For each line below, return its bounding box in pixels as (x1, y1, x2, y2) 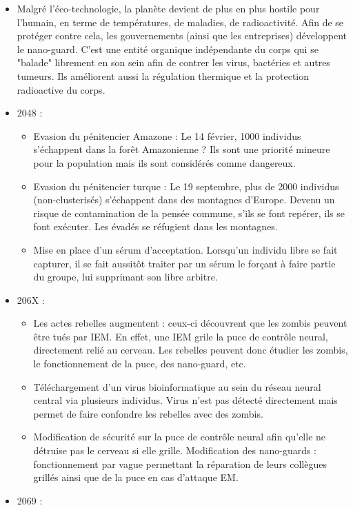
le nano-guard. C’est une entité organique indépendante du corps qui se (17, 41, 319, 56)
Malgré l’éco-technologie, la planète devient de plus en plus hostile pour (17, 1, 320, 15)
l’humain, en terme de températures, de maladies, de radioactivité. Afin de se (17, 14, 344, 29)
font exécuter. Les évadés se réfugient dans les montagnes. (33, 219, 278, 234)
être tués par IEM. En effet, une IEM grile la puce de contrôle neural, (33, 329, 328, 343)
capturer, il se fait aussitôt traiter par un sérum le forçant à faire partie (33, 256, 336, 270)
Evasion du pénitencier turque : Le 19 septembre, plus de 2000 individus (33, 178, 339, 193)
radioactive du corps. (17, 82, 105, 96)
